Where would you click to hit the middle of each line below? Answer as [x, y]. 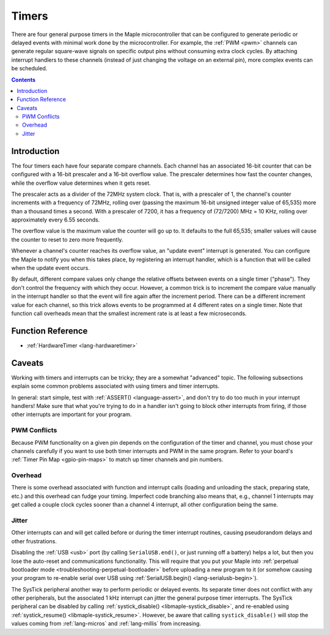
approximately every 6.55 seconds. [56, 220]
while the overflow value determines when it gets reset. [81, 183]
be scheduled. [29, 69]
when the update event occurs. [50, 268]
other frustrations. [34, 541]
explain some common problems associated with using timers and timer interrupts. [116, 386]
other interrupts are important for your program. [71, 414]
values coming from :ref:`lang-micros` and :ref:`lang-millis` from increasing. [106, 623]
